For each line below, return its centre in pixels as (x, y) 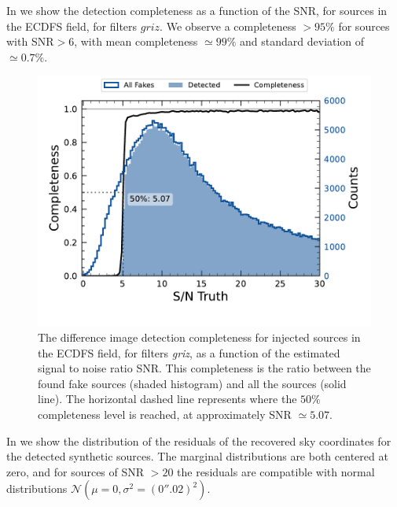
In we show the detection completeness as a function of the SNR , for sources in (197, 10)
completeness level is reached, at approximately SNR (165, 414)
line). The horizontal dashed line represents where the (167, 399)
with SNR (30, 41)
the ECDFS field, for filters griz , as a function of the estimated (189, 352)
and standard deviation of (302, 41)
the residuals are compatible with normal (276, 471)
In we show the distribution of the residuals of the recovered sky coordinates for (199, 440)
